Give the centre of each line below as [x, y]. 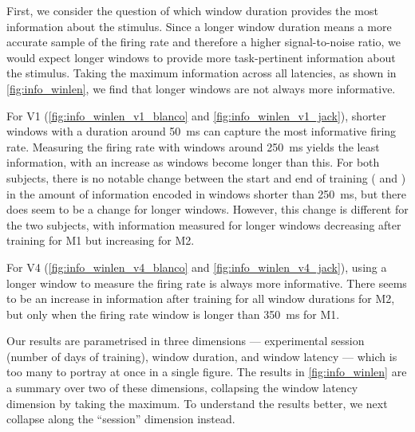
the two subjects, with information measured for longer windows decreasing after [204, 224]
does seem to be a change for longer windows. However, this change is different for [207, 209]
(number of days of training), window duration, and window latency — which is [202, 356]
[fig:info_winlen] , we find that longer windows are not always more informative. [201, 88]
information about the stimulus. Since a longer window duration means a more [199, 26]
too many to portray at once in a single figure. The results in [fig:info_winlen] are [207, 372]
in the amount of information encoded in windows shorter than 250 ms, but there [206, 193]
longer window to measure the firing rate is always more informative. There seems [207, 283]
